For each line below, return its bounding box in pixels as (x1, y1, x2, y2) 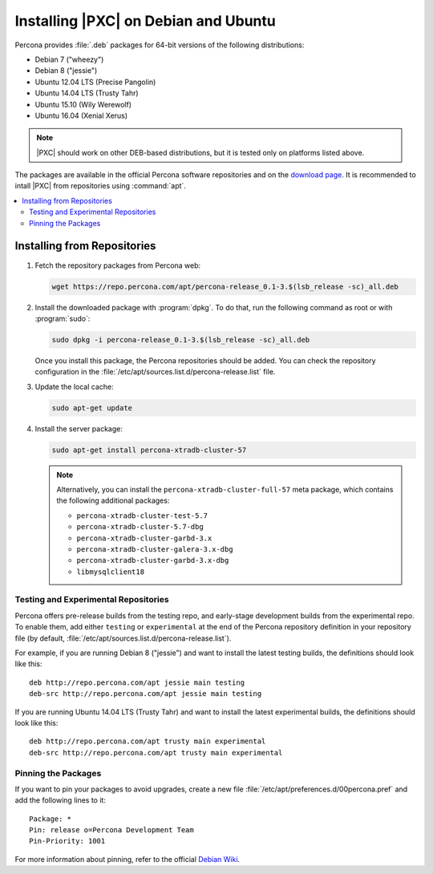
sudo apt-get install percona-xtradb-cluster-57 (51, 445, 247, 455)
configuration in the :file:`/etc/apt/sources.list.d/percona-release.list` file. (34, 367, 276, 377)
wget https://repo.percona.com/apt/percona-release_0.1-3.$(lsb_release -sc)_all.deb (51, 281, 399, 291)
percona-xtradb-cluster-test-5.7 (76, 511, 208, 520)
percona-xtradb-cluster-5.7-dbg (76, 522, 204, 532)
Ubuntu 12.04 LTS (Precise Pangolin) (34, 77, 156, 87)
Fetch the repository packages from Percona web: (34, 261, 201, 270)
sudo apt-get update (51, 403, 132, 412)
